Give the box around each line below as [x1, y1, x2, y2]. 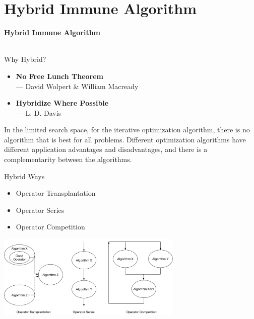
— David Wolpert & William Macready [16, 81, 139, 91]
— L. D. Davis [16, 107, 61, 118]
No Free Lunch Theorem [16, 70, 103, 81]
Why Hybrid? [4, 54, 46, 64]
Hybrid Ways [4, 171, 45, 181]
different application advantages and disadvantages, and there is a [4, 144, 208, 154]
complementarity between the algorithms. [4, 154, 132, 165]
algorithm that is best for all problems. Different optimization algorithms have [4, 134, 246, 144]
